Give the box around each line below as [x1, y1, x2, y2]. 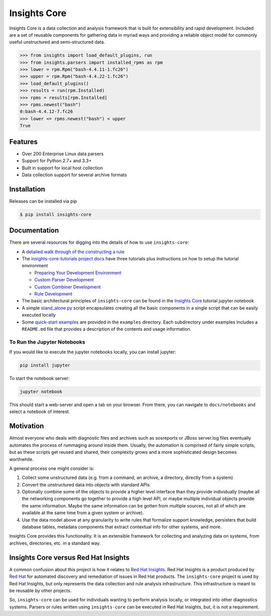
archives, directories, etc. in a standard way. [9, 540, 101, 546]
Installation [9, 185, 45, 193]
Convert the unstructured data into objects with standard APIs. [22, 481, 152, 487]
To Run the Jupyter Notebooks [9, 338, 85, 345]
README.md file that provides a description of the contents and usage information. [22, 326, 192, 332]
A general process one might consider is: [9, 465, 95, 471]
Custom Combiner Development [34, 284, 101, 290]
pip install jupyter [20, 362, 70, 368]
